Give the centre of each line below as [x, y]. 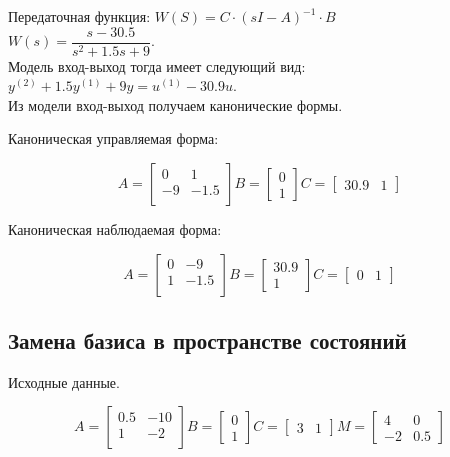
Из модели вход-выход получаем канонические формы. [175, 104]
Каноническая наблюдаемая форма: [115, 229]
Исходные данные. [64, 381]
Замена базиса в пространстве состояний [207, 340]
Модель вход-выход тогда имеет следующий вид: [157, 65]
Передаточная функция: [79, 16]
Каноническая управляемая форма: [113, 138]
